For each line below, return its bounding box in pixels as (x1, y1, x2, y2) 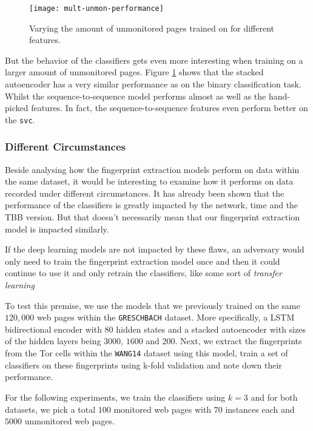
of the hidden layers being (5, 334, 101, 347)
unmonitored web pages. (24, 415, 115, 427)
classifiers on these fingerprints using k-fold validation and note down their (5, 358, 282, 371)
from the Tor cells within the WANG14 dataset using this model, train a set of (5, 347, 288, 359)
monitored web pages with (113, 402, 212, 415)
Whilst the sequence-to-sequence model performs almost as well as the (5, 89, 266, 102)
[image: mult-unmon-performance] (29, 4, 164, 13)
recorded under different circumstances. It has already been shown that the (5, 186, 284, 199)
